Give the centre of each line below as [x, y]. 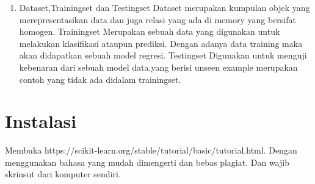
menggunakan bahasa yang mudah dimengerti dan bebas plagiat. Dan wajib [147, 162]
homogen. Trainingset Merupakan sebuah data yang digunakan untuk [150, 31]
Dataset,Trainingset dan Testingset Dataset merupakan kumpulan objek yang [165, 7]
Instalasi [41, 121]
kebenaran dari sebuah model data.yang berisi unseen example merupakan [158, 67]
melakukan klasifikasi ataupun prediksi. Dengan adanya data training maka [161, 43]
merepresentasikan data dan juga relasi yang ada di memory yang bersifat [157, 19]
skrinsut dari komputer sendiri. [63, 174]
